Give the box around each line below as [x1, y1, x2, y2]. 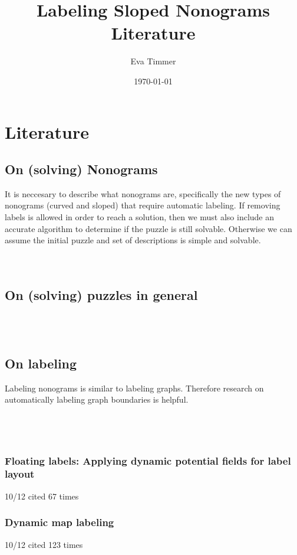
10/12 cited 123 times [5, 538, 83, 550]
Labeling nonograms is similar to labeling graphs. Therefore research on [5, 381, 264, 394]
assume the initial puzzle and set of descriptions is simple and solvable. [5, 234, 261, 246]
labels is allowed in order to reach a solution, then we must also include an [5, 211, 275, 223]
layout [5, 466, 35, 481]
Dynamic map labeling [5, 515, 114, 530]
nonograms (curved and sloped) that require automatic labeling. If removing [5, 199, 280, 211]
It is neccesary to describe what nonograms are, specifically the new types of [5, 187, 281, 200]
